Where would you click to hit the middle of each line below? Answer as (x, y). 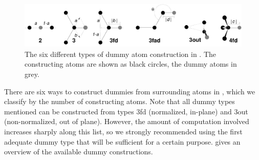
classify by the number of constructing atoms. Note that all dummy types (120, 101)
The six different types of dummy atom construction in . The (121, 54)
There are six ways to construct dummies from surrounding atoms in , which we (130, 91)
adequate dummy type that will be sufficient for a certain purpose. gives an (122, 141)
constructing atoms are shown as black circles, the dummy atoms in (131, 64)
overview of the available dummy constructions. (79, 152)
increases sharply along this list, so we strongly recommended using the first (123, 131)
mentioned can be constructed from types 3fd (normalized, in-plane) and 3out (126, 111)
